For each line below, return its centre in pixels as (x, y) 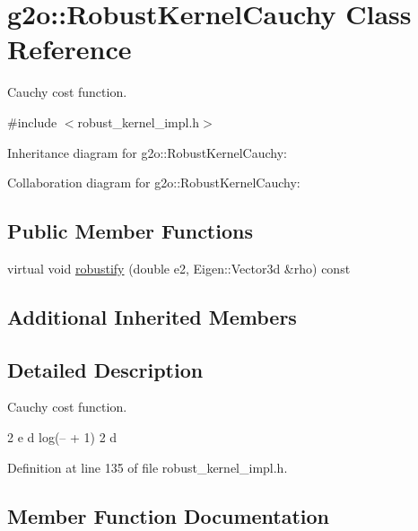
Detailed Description (105, 369)
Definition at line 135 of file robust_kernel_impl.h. (148, 467)
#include (32, 122)
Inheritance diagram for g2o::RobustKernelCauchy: (147, 152)
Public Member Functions (130, 231)
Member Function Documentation (169, 515)
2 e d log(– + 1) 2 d (62, 437)
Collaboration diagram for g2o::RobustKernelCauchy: (154, 183)
